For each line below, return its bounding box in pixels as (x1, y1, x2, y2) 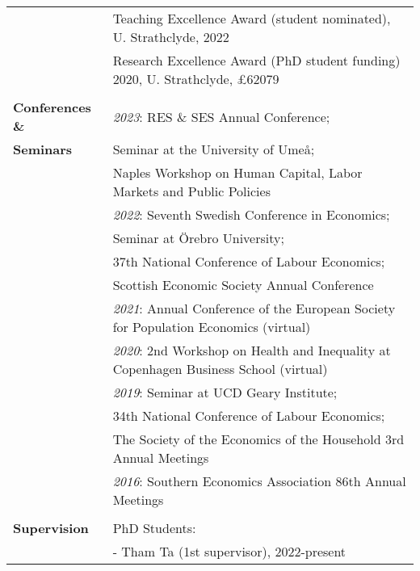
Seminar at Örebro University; (112, 229, 284, 247)
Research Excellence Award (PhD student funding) (112, 51, 401, 69)
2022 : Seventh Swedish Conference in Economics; (112, 205, 390, 224)
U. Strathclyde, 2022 (112, 27, 229, 46)
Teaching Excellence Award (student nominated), (112, 9, 391, 27)
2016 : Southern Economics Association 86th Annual (112, 472, 406, 490)
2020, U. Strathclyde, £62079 (112, 69, 279, 88)
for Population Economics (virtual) (112, 317, 311, 336)
